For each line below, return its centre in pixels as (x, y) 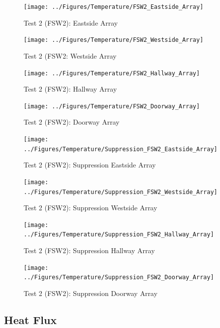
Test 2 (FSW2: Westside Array (70, 55)
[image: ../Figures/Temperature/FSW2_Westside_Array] (114, 40)
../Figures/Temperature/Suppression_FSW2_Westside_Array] (121, 192)
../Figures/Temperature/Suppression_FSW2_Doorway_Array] (119, 278)
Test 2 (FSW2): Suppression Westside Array (91, 208)
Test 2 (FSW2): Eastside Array (71, 22)
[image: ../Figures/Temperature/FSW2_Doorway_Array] (112, 106)
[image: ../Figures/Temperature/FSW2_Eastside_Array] (114, 7)
